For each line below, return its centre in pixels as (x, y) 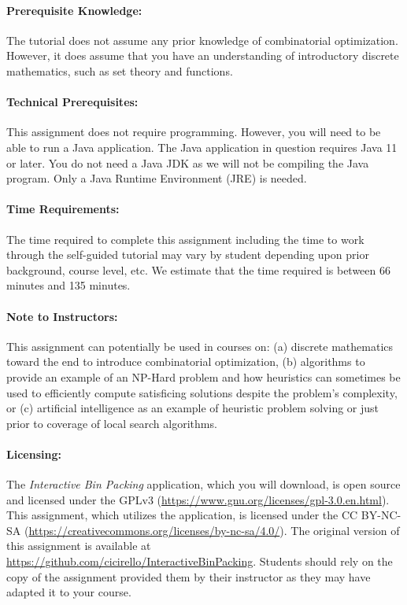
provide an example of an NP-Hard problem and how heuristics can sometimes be (203, 376)
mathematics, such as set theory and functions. (120, 70)
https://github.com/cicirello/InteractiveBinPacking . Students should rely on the (200, 561)
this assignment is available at (79, 546)
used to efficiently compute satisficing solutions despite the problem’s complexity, (202, 392)
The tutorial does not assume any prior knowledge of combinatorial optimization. (202, 40)
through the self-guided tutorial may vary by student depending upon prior (188, 255)
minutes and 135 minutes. (68, 285)
